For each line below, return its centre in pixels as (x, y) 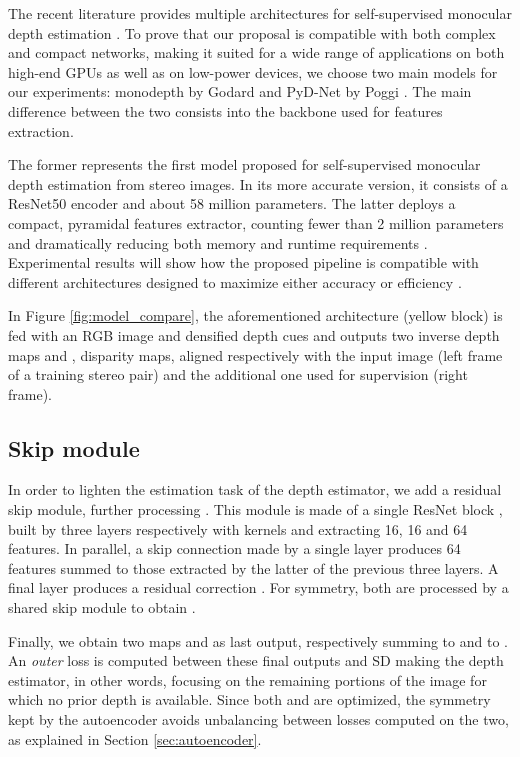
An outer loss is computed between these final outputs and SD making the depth (256, 660)
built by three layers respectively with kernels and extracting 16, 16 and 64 (238, 528)
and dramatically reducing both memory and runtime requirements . (218, 242)
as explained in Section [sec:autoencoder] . (135, 738)
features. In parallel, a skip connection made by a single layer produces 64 (234, 548)
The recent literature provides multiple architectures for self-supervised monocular (260, 13)
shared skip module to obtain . (102, 607)
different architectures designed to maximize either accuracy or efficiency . (235, 281)
